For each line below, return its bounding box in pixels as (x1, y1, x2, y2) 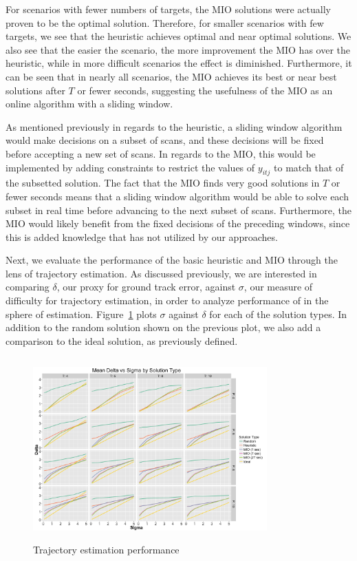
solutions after (6, 83, 65, 97)
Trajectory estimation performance (33, 542, 180, 556)
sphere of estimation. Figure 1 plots (6, 306, 157, 321)
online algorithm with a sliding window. (6, 96, 173, 111)
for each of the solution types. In (209, 306, 347, 321)
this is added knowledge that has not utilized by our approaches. (6, 229, 278, 244)
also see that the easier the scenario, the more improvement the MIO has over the (6, 42, 350, 56)
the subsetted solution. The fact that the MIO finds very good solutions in (6, 176, 320, 190)
